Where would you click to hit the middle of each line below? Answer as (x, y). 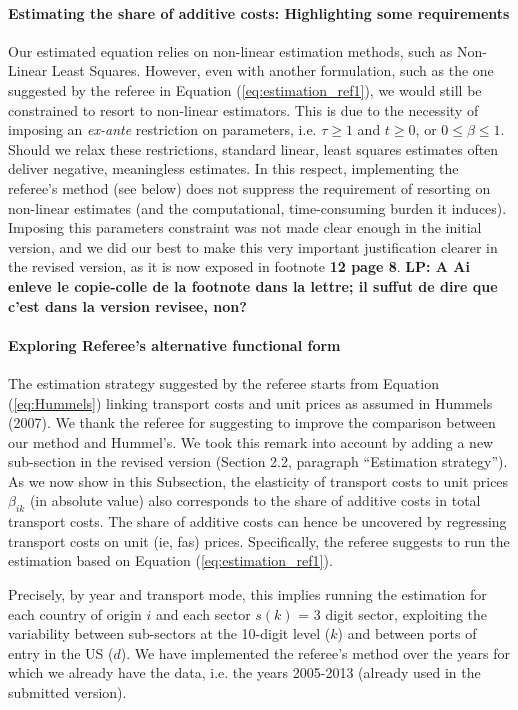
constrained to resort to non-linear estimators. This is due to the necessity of (243, 109)
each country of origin (75, 613)
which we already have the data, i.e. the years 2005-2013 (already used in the (244, 672)
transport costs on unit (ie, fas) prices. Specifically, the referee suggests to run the (259, 540)
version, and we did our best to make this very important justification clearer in (253, 246)
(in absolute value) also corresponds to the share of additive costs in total (255, 500)
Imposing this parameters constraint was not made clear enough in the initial (245, 227)
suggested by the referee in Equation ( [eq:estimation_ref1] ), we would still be (245, 89)
